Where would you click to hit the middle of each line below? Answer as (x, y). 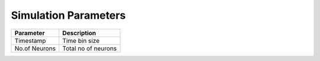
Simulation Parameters (68, 15)
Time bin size (81, 40)
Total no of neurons (89, 48)
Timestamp (30, 40)
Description (79, 33)
